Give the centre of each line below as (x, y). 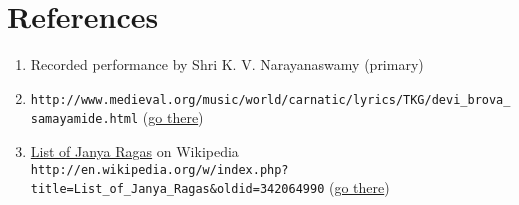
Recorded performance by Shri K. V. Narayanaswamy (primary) (227, 64)
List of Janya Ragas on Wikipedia (134, 151)
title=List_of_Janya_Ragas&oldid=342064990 (177, 189)
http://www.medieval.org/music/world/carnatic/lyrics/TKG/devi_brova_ (270, 99)
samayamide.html (84, 119)
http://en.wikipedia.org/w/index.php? (159, 169)
